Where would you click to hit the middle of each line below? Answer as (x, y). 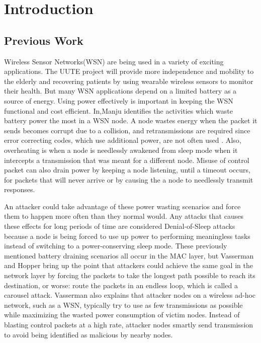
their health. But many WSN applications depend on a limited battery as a (120, 91)
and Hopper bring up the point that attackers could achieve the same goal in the (128, 265)
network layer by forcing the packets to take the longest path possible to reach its (130, 275)
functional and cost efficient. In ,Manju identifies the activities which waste (118, 110)
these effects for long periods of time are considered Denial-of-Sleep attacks (120, 226)
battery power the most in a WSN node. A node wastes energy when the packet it (131, 120)
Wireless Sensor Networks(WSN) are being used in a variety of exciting (114, 61)
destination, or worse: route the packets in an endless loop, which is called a (121, 285)
